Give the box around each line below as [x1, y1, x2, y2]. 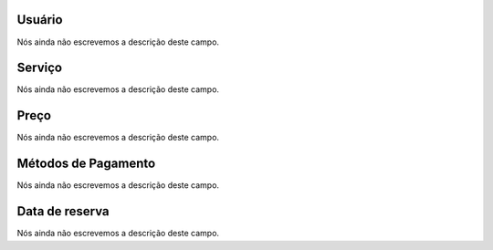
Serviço [16, 60, 63, 76]
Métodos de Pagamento [16, 156, 156, 172]
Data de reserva [16, 203, 110, 219]
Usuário [16, 12, 63, 27]
